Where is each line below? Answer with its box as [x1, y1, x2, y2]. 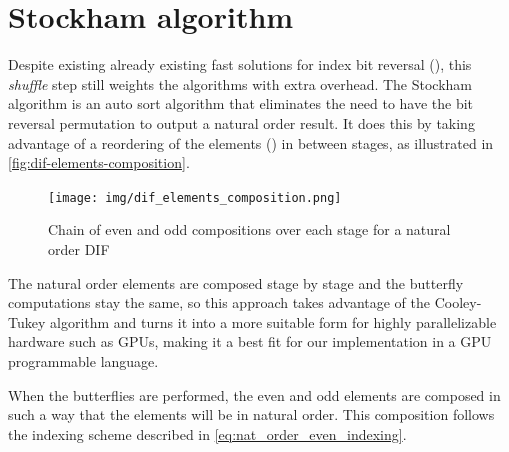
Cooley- [434, 292, 482, 313]
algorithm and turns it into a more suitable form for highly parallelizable [49, 311, 497, 332]
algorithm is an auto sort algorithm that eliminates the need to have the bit [8, 93, 474, 114]
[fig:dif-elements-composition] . [8, 152, 190, 173]
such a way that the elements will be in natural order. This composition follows [8, 404, 495, 425]
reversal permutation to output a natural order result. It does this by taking [8, 112, 475, 133]
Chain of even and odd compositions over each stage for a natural [48, 219, 451, 240]
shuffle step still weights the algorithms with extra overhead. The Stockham [8, 73, 473, 94]
